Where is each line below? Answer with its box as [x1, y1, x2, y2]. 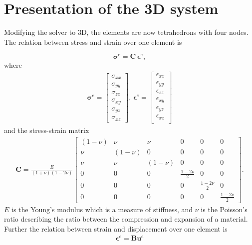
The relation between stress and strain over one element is [4, 36, 182, 47]
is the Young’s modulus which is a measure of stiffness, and [11, 204, 193, 214]
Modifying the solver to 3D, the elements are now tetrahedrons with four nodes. [4, 27, 249, 37]
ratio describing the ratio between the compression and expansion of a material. [4, 214, 248, 224]
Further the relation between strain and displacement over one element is [4, 223, 228, 234]
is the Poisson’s [201, 204, 248, 214]
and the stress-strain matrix [4, 124, 89, 135]
